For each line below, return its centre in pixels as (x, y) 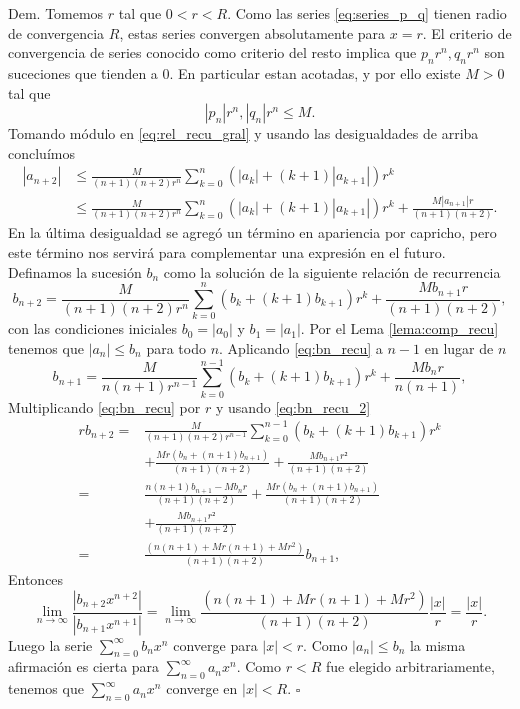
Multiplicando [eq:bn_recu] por (104, 406)
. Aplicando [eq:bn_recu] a (301, 347)
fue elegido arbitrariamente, (410, 666)
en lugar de (459, 347)
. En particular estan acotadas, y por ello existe (315, 72)
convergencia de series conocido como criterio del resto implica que (212, 52)
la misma (437, 644)
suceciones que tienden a (83, 72)
